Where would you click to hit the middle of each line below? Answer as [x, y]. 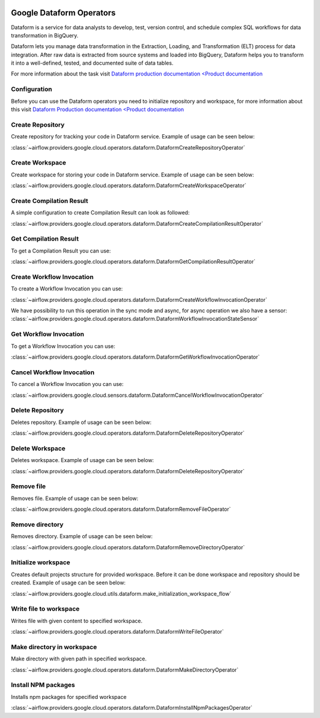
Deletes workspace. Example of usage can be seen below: [82, 460]
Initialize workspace [41, 562]
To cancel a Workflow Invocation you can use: [67, 384]
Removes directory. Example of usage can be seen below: [82, 536]
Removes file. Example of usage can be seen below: [75, 498]
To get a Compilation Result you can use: [61, 251]
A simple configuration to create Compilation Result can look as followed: [100, 213]
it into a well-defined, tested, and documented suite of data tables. [92, 63]
